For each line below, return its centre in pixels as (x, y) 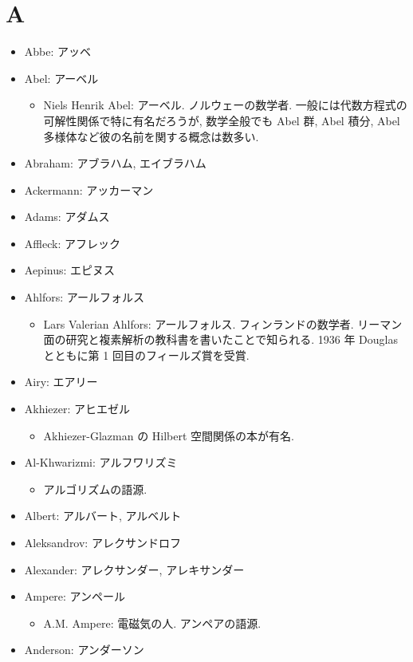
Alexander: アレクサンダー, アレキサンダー (134, 569)
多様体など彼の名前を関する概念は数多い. (151, 136)
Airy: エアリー (61, 382)
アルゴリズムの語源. (95, 489)
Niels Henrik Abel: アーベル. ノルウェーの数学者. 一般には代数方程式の (225, 105)
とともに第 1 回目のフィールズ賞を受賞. (146, 355)
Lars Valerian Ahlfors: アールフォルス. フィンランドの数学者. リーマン (223, 323)
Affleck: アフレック (72, 243)
